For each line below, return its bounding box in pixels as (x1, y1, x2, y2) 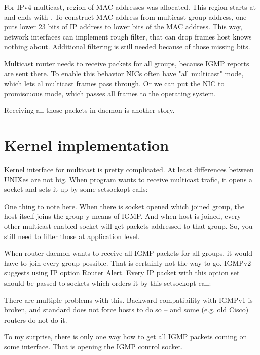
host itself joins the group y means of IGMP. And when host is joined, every (4, 211, 241, 221)
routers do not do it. (4, 314, 67, 325)
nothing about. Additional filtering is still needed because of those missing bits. (4, 41, 250, 52)
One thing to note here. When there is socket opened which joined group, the (4, 201, 244, 211)
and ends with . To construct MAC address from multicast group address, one (4, 11, 247, 22)
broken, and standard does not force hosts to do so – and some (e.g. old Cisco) (4, 304, 249, 315)
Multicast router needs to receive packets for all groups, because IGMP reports (4, 58, 249, 68)
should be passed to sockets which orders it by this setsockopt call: (4, 278, 211, 288)
